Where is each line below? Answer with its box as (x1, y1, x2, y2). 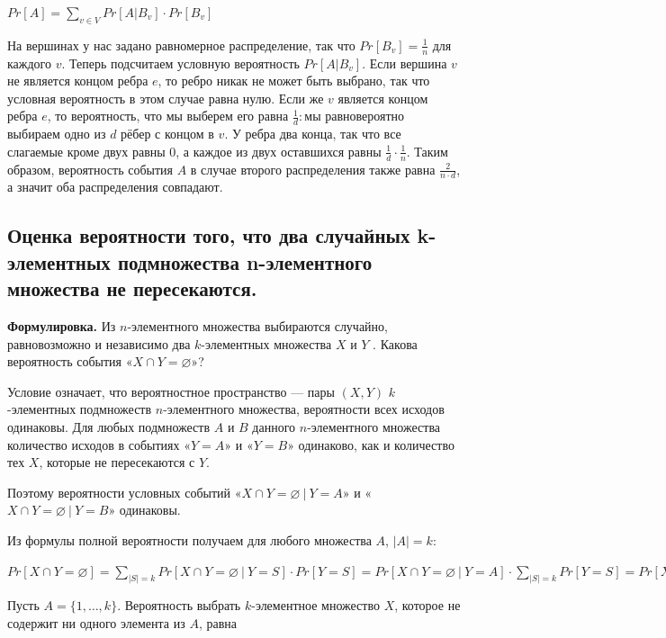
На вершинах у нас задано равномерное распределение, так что (7, 35, 355, 54)
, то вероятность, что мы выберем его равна (47, 106, 289, 125)
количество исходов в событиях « (7, 435, 191, 454)
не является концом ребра (7, 71, 148, 90)
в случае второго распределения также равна (190, 159, 436, 178)
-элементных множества (201, 334, 332, 353)
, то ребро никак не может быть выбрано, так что (157, 71, 430, 90)
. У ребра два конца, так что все (224, 124, 401, 143)
